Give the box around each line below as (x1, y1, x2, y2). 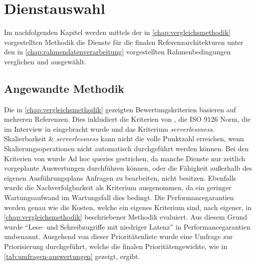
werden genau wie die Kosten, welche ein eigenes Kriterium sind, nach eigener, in (4, 202, 252, 212)
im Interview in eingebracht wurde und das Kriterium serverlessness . (4, 123, 215, 134)
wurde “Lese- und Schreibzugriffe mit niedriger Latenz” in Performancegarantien (4, 221, 251, 232)
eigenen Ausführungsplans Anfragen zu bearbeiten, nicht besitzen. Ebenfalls (4, 172, 237, 183)
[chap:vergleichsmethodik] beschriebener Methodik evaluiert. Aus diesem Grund (4, 212, 248, 222)
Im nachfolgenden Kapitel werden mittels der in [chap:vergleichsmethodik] (4, 27, 231, 37)
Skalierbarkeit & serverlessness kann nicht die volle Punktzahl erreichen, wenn (4, 133, 244, 144)
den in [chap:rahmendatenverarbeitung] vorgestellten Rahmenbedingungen (4, 46, 231, 57)
